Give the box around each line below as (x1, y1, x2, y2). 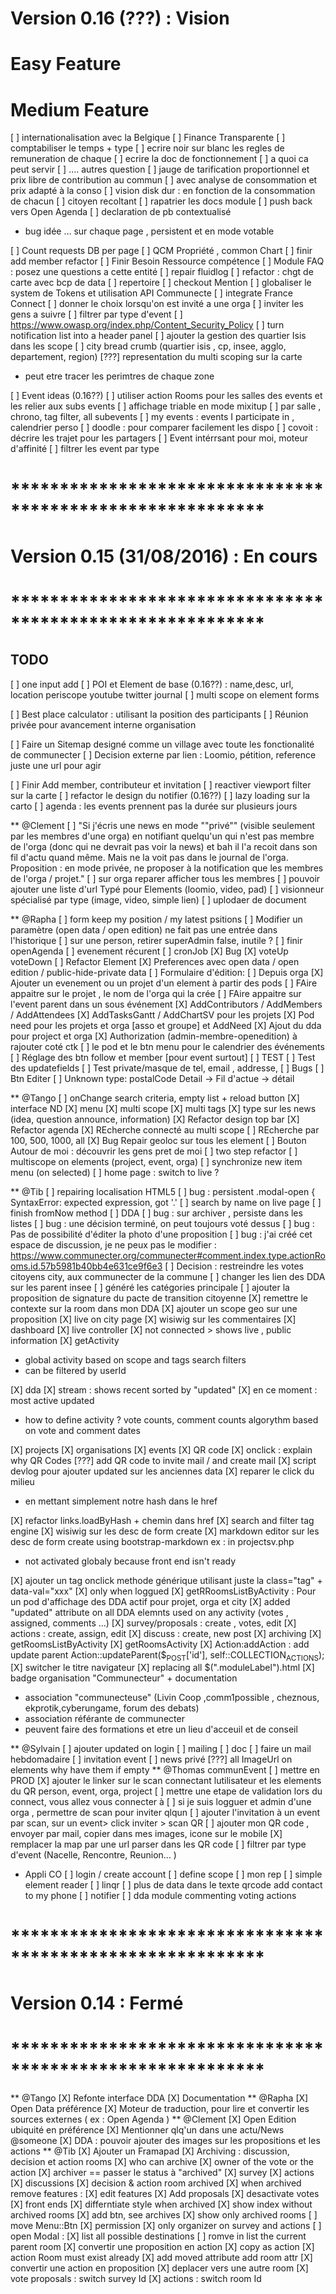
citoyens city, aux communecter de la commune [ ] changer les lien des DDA (10, 1270, 326, 1282)
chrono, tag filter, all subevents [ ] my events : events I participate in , (10, 411, 295, 423)
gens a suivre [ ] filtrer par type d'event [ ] (10, 308, 183, 321)
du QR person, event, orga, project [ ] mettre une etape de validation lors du (10, 1785, 323, 1797)
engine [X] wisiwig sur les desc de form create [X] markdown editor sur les (10, 1525, 320, 1537)
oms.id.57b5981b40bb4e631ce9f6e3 (10, 1260, 163, 1272)
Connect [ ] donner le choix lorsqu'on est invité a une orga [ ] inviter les (10, 298, 304, 310)
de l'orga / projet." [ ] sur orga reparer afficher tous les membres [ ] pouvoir (10, 872, 321, 884)
